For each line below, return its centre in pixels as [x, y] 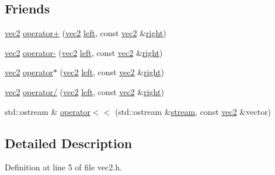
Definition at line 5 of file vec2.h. [63, 167]
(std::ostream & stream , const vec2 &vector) [193, 111]
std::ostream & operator [48, 111]
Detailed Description [69, 143]
